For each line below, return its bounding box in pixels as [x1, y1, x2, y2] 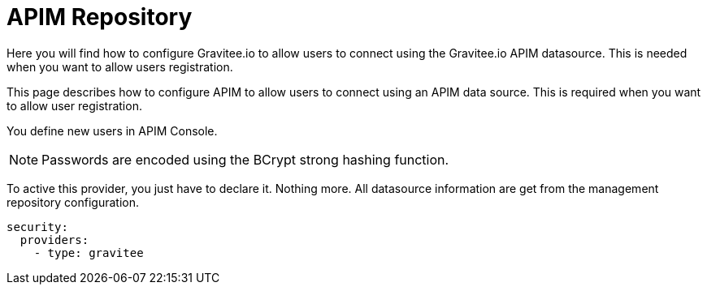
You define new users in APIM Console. [7, 123, 218, 138]
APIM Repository [7, 3, 193, 31]
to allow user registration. [7, 98, 142, 113]
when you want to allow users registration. [7, 59, 233, 74]
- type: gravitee [33, 246, 144, 259]
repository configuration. [7, 195, 139, 209]
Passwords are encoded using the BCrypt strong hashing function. [41, 151, 449, 168]
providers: [20, 233, 89, 246]
